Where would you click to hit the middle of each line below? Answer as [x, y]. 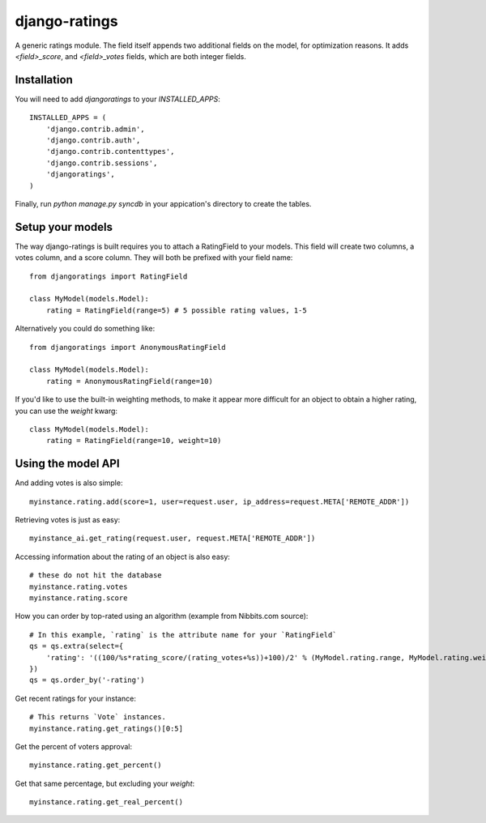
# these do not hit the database [96, 576]
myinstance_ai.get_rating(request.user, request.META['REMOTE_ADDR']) [173, 538]
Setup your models [64, 227]
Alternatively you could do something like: [85, 329]
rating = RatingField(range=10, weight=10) [134, 441]
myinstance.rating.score [79, 598]
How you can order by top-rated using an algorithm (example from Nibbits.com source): [162, 616]
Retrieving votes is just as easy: [68, 520]
